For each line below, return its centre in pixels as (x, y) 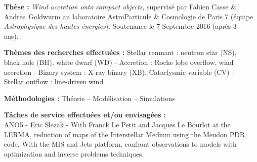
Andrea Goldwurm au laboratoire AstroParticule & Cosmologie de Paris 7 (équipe (128, 16)
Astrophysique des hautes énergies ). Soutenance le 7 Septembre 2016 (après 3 (120, 26)
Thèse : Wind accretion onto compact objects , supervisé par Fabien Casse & (120, 6)
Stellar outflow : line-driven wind (54, 81)
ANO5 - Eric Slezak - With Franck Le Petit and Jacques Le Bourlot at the (117, 124)
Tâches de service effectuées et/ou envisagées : (85, 115)
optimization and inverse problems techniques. (74, 153)
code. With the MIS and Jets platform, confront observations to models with (120, 144)
